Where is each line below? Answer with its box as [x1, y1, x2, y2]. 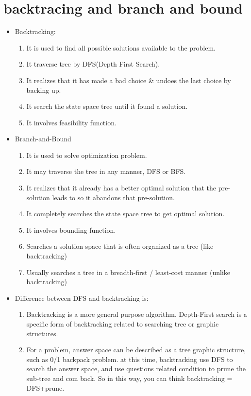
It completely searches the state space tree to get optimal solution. [26, 208, 225, 219]
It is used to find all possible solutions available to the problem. [26, 42, 216, 52]
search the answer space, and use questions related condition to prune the [26, 363, 246, 374]
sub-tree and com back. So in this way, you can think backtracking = [26, 373, 233, 383]
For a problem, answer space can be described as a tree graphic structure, [26, 344, 246, 355]
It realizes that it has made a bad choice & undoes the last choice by [26, 75, 231, 85]
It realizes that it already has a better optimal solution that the [26, 183, 216, 193]
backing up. [26, 85, 61, 95]
